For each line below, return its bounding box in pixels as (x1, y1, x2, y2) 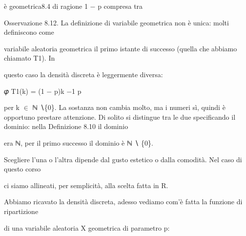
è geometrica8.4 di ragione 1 (4, 1, 88, 11)
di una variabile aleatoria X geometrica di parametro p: (4, 222, 170, 233)
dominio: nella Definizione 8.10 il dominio (4, 121, 128, 131)
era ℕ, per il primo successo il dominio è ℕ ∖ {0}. (4, 137, 153, 148)
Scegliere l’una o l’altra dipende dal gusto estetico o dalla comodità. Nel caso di (4, 154, 242, 164)
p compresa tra (98, 1, 143, 11)
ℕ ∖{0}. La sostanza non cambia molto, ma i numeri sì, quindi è (32, 102, 225, 112)
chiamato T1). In (4, 53, 55, 63)
